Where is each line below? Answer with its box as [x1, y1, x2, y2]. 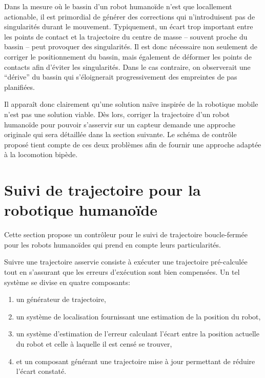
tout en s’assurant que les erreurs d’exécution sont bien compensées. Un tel [4, 267, 240, 277]
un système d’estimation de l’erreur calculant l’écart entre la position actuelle [16, 328, 259, 339]
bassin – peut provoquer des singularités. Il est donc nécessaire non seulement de [4, 41, 257, 52]
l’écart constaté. [16, 366, 67, 376]
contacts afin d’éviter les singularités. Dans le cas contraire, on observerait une [4, 61, 251, 72]
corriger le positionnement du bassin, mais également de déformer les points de [4, 51, 252, 62]
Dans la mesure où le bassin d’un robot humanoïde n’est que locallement [4, 1, 232, 11]
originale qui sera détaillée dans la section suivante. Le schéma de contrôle [4, 129, 237, 140]
